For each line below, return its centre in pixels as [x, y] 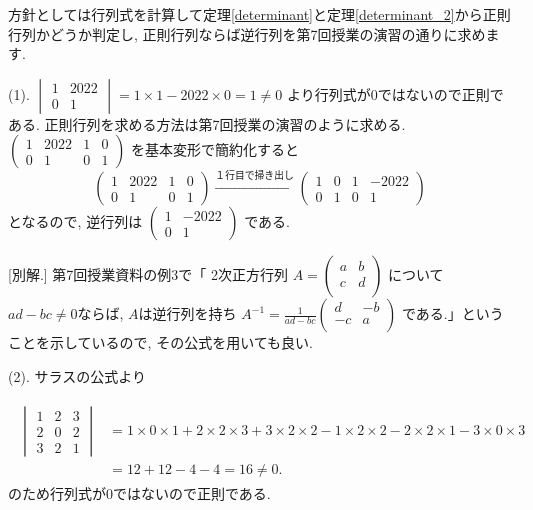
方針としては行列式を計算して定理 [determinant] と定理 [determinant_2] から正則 [259, 14]
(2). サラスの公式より [77, 375]
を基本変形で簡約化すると [214, 149]
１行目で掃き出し [254, 176]
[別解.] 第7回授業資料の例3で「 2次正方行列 [148, 274]
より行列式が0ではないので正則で [395, 93]
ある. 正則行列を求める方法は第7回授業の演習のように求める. [207, 123]
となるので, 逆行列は [75, 221]
